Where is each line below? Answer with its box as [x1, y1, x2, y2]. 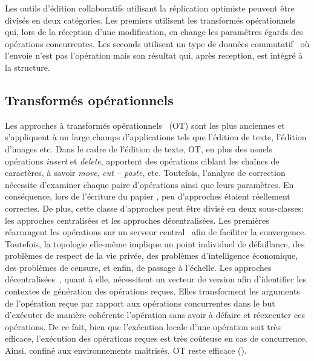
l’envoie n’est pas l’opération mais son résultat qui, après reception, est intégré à [5, 49, 303, 62]
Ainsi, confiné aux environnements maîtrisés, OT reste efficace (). [5, 344, 247, 357]
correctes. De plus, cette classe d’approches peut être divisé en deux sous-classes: [5, 201, 304, 214]
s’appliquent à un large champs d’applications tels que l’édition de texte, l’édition [5, 131, 307, 143]
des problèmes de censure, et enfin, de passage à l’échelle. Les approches [5, 261, 272, 273]
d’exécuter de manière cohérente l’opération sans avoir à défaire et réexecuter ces [5, 308, 305, 321]
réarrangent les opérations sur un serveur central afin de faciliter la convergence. [5, 226, 307, 238]
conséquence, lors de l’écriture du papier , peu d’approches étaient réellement [5, 190, 290, 203]
